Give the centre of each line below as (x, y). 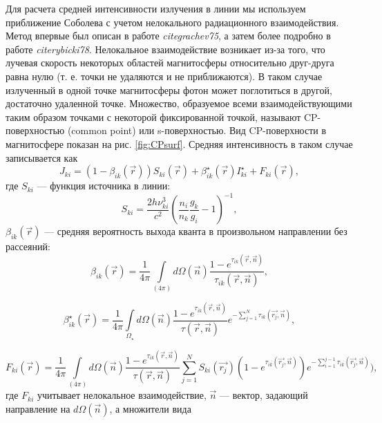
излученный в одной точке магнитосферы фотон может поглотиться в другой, (169, 90)
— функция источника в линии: (104, 186)
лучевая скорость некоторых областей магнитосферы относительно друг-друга (170, 63)
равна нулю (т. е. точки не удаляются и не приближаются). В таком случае (164, 76)
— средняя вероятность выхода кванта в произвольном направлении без (196, 231)
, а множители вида (150, 408)
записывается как (42, 157)
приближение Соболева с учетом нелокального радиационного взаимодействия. (172, 22)
